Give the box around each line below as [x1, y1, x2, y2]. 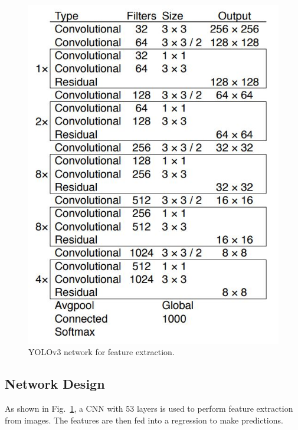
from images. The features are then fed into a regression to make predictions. [5, 413, 283, 426]
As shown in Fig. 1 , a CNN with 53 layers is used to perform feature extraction [5, 402, 293, 414]
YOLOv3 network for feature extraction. [28, 346, 175, 358]
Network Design [5, 375, 105, 393]
